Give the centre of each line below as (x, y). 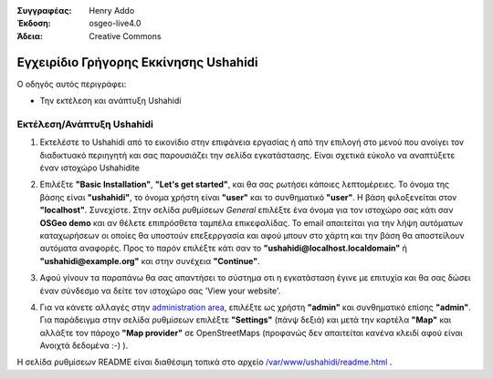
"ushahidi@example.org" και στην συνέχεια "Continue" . (150, 261)
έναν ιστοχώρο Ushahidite (90, 168)
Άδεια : (30, 36)
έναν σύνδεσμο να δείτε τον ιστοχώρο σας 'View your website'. (160, 291)
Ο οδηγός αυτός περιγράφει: (72, 84)
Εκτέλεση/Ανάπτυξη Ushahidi (85, 124)
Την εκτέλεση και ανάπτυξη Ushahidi (110, 101)
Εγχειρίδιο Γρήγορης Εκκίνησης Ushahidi (138, 62)
